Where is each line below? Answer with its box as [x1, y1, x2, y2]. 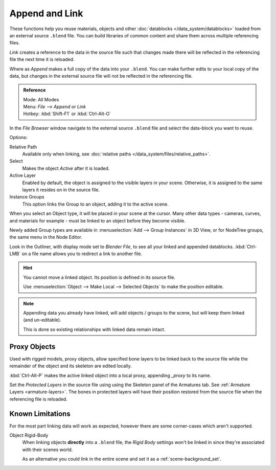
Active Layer [9, 172, 36, 178]
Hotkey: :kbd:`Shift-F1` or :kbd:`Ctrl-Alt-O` [23, 110, 111, 117]
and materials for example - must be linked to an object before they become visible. [9, 217, 186, 223]
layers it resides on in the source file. [22, 187, 100, 193]
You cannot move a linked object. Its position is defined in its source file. [23, 274, 176, 280]
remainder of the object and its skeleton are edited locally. [9, 363, 132, 369]
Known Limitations [9, 409, 71, 418]
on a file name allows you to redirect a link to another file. [21, 251, 143, 257]
